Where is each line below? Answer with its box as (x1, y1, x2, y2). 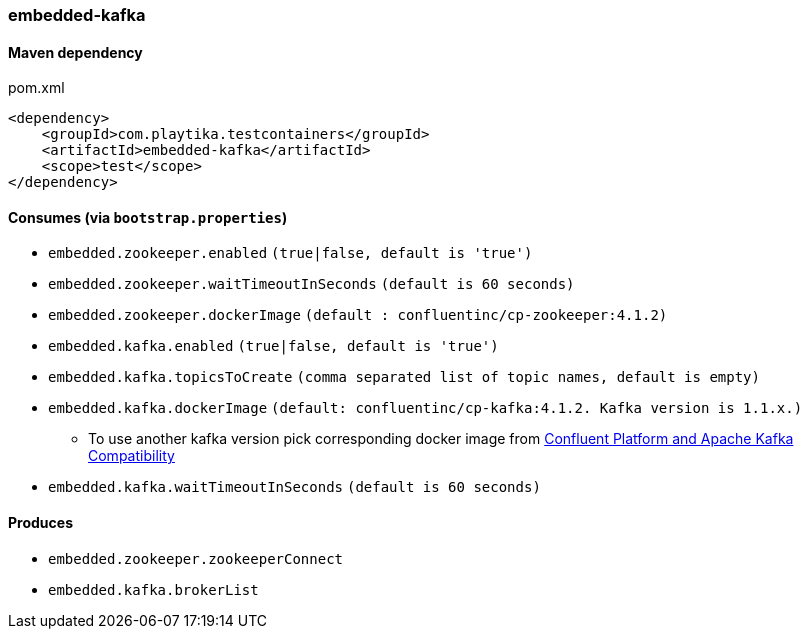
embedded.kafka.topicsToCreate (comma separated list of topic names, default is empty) (48, 369, 760, 386)
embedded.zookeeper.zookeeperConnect (48, 550, 344, 567)
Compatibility (88, 447, 175, 465)
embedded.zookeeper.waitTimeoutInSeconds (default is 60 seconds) (48, 276, 575, 293)
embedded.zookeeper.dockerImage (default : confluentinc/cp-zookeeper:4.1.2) (48, 307, 668, 324)
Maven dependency (8, 43, 143, 61)
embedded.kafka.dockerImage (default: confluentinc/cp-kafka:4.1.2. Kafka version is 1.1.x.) (48, 400, 803, 417)
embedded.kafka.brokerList (48, 581, 259, 598)
